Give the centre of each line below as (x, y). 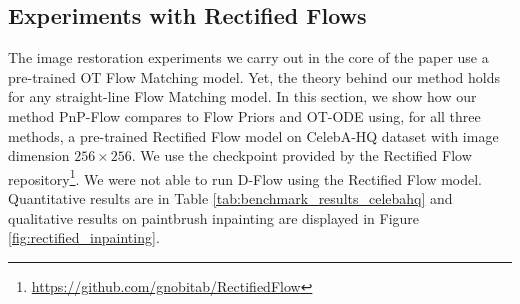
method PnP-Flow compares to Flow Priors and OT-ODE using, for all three (244, 115)
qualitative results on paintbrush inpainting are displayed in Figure (214, 217)
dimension (39, 155)
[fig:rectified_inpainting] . (84, 237)
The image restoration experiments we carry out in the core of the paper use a (248, 57)
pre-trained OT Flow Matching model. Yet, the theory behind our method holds (254, 76)
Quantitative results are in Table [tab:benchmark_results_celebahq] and (230, 198)
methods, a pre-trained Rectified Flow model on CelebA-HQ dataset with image (253, 135)
